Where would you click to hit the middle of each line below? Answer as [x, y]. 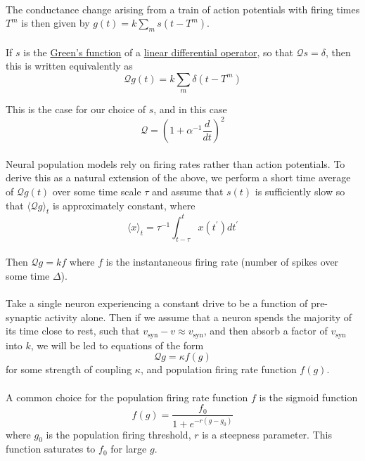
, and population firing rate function [218, 369]
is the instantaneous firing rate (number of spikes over [222, 262]
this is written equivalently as [69, 66]
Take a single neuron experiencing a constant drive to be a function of [157, 303]
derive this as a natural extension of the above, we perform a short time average [178, 177]
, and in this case [190, 109]
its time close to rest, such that [73, 331]
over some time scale [97, 191]
